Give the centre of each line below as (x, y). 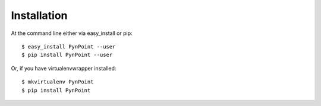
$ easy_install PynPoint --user (69, 46)
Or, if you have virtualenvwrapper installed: (64, 68)
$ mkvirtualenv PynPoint (58, 82)
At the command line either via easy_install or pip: (72, 33)
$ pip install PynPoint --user (67, 55)
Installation (39, 15)
